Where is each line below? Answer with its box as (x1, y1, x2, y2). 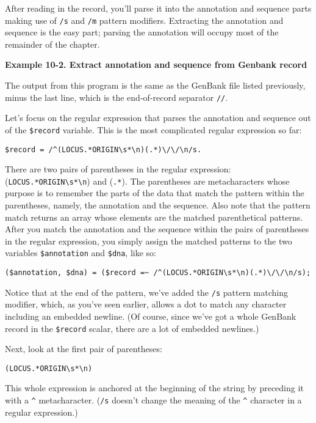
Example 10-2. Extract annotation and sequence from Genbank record (5, 58, 307, 71)
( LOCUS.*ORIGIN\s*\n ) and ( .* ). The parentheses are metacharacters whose (5, 174, 290, 187)
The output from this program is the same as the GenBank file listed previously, (5, 79, 306, 92)
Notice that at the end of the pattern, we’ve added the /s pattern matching (5, 285, 288, 298)
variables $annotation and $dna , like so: (5, 246, 156, 259)
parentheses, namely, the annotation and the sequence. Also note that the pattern (5, 199, 311, 211)
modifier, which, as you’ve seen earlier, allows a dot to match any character (5, 298, 287, 311)
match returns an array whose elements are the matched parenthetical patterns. (5, 210, 303, 223)
